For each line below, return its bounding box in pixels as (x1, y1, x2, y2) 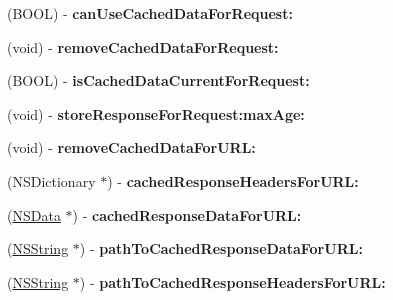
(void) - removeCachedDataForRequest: (7, 36, 279, 57)
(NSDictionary (7, 170, 96, 191)
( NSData (7, 204, 61, 225)
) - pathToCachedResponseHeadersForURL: (79, 271, 386, 292)
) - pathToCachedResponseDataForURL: (79, 238, 363, 259)
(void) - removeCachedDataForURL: (7, 137, 256, 158)
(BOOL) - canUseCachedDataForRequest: (7, 3, 293, 23)
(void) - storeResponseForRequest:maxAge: (7, 103, 305, 124)
